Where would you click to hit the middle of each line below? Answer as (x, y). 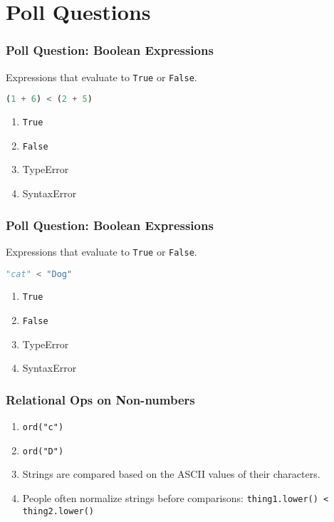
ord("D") (43, 451)
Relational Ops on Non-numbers (100, 399)
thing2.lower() (58, 511)
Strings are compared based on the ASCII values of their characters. (171, 474)
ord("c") (43, 428)
